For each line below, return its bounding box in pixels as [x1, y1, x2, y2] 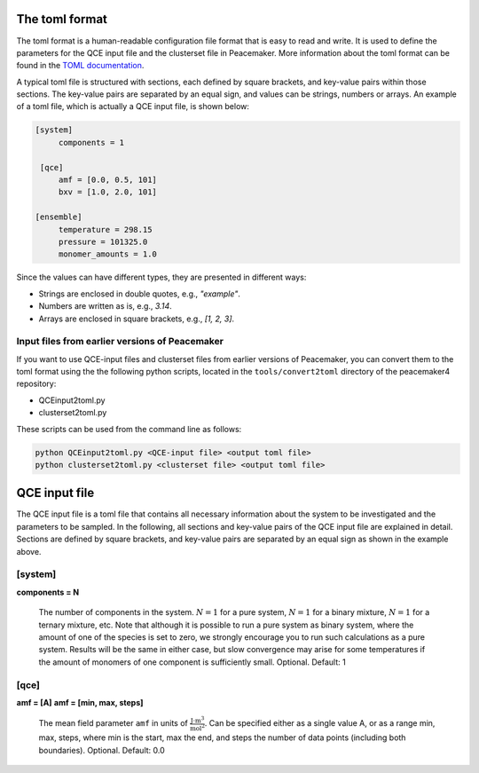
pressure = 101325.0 [58, 236, 148, 247]
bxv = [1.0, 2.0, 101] [58, 187, 157, 197]
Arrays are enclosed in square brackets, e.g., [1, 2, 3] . [38, 313, 235, 324]
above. [16, 546, 42, 556]
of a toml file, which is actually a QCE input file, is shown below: [16, 101, 250, 112]
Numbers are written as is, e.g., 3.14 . [38, 301, 172, 312]
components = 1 [58, 138, 124, 147]
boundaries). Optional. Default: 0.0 [38, 745, 166, 755]
